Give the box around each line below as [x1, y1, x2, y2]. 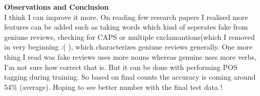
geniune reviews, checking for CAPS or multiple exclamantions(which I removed [4, 31, 255, 42]
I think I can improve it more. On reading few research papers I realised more [4, 11, 248, 22]
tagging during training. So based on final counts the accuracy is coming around [4, 71, 256, 82]
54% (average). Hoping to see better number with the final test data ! [4, 81, 223, 92]
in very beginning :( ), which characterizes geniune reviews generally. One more [4, 41, 253, 52]
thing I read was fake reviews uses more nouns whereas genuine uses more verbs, [4, 51, 256, 62]
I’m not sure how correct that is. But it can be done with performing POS [4, 61, 237, 72]
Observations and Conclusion [4, 2, 109, 12]
